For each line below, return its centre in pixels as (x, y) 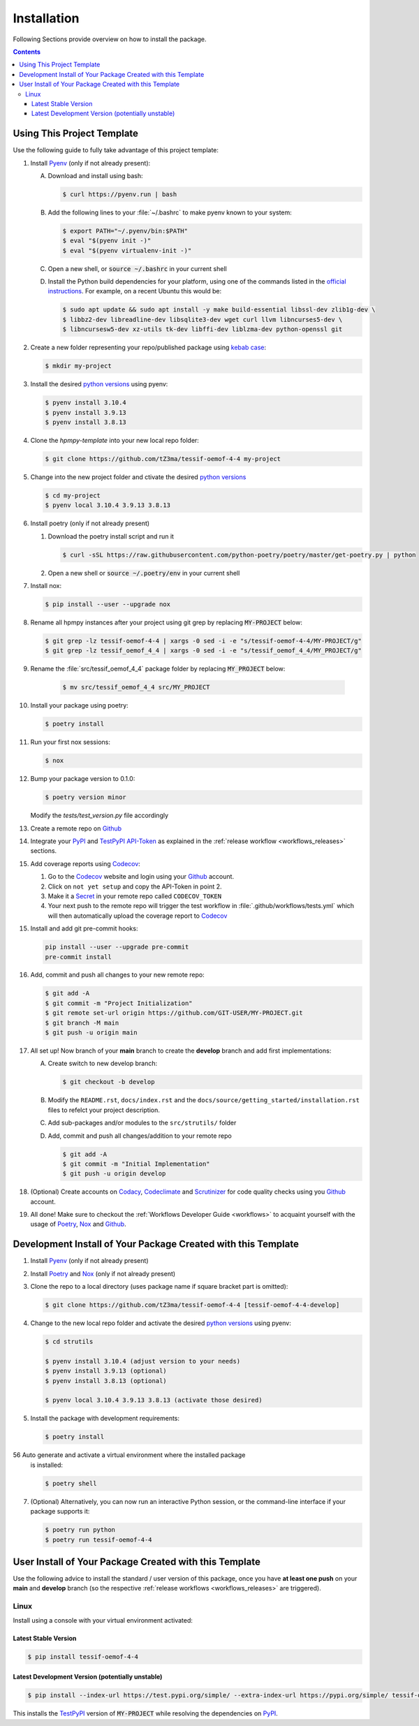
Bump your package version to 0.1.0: (83, 779)
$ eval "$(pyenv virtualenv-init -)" (127, 250)
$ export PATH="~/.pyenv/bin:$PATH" (125, 231)
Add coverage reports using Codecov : (86, 863)
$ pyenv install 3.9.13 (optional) (106, 1371)
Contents (27, 52)
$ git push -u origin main (91, 1033)
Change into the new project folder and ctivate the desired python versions (138, 477)
